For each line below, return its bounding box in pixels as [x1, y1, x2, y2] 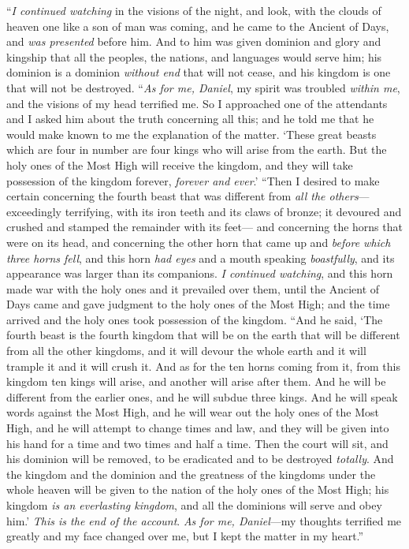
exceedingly [6, 203, 61, 219]
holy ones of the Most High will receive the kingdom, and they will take [6, 156, 353, 173]
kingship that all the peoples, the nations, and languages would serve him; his [6, 48, 382, 65]
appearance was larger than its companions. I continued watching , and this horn [6, 265, 393, 282]
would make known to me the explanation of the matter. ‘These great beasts [6, 125, 377, 142]
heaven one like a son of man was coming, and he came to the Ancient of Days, [6, 17, 389, 34]
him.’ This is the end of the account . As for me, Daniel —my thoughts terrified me [6, 512, 402, 528]
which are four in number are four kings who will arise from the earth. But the [6, 141, 387, 158]
